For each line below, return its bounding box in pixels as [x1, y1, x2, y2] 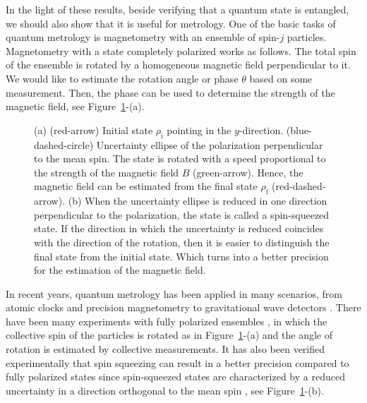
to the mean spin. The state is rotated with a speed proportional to [34, 151, 326, 166]
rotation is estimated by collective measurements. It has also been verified [6, 342, 325, 356]
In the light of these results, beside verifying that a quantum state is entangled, [6, 2, 349, 16]
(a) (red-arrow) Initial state [34, 122, 153, 137]
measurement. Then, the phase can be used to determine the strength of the [6, 85, 335, 100]
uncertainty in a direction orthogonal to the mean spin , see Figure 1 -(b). [6, 383, 324, 397]
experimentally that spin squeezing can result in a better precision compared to [6, 355, 349, 370]
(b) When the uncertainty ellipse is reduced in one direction [68, 193, 327, 208]
